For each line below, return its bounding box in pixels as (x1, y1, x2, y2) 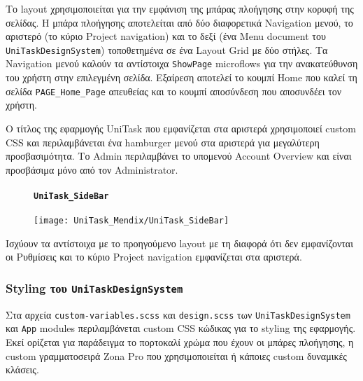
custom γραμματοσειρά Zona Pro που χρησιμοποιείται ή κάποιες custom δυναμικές (6, 348, 347, 363)
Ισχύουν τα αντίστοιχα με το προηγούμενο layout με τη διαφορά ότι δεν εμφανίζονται (6, 235, 353, 250)
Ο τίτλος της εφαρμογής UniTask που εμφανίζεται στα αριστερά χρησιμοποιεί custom (6, 120, 356, 135)
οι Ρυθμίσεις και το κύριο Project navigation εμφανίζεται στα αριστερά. (6, 249, 302, 264)
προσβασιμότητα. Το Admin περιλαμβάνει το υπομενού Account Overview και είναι (6, 148, 352, 163)
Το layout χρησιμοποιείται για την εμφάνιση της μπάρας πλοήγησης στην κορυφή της (6, 1, 354, 15)
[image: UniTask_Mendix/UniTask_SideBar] (34, 216, 229, 226)
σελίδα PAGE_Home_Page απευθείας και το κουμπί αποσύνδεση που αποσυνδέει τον (6, 83, 342, 98)
